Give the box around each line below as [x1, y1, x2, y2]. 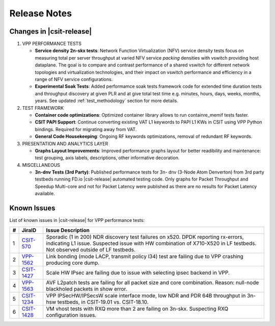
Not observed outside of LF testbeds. [46, 246, 136, 253]
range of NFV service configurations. [35, 77, 113, 83]
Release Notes [9, 8, 72, 19]
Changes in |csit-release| [9, 27, 92, 36]
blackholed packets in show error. [46, 285, 127, 292]
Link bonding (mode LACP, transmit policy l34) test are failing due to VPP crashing [46, 253, 244, 260]
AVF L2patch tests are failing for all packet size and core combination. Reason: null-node [46, 279, 259, 286]
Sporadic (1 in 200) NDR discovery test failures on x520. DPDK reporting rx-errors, [46, 233, 244, 240]
